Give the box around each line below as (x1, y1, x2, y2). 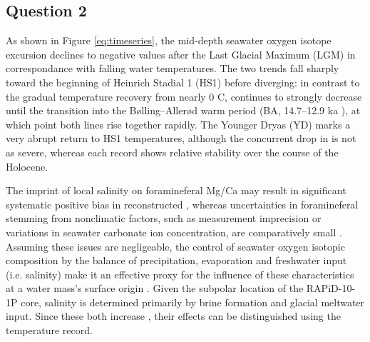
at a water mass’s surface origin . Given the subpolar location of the (6, 281, 304, 296)
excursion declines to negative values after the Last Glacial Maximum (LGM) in (6, 46, 356, 61)
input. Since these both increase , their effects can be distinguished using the (6, 308, 341, 323)
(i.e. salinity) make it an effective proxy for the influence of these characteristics (6, 266, 354, 281)
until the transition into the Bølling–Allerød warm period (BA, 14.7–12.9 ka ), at (6, 103, 361, 118)
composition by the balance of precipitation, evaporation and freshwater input (6, 253, 347, 268)
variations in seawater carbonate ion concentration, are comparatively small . (6, 224, 342, 239)
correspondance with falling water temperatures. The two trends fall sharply (6, 61, 339, 76)
